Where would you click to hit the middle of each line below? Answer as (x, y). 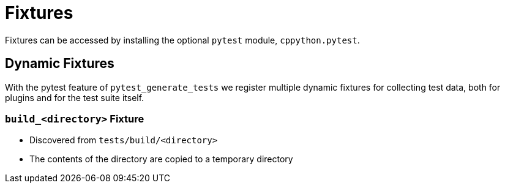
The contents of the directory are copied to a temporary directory (161, 159)
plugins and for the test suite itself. (75, 97)
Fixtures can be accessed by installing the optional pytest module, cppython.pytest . (182, 40)
